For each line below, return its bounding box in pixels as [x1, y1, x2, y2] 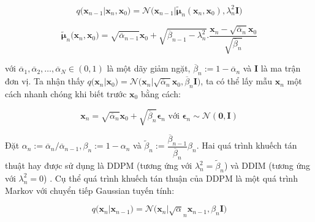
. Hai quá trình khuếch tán [196, 139, 297, 152]
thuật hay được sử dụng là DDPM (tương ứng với [5, 159, 192, 172]
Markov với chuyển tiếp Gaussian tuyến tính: [5, 183, 175, 196]
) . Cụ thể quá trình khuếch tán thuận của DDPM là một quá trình [44, 171, 298, 184]
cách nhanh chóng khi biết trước [5, 87, 127, 100]
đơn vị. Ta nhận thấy [5, 75, 85, 87]
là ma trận [260, 62, 301, 75]
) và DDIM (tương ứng [224, 159, 310, 172]
